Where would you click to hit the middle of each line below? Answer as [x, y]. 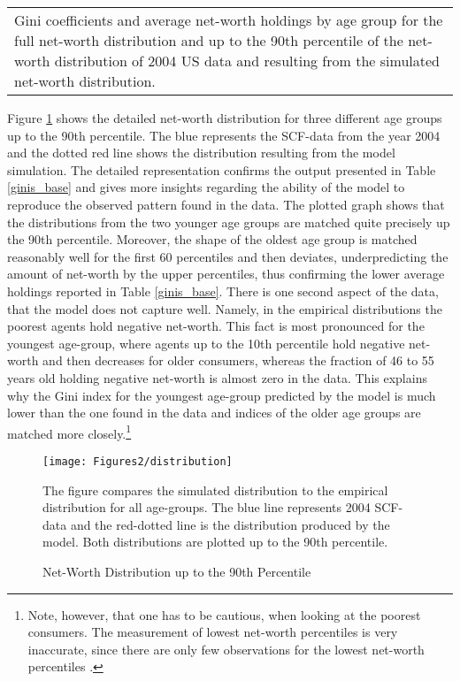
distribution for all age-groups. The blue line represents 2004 [207, 507]
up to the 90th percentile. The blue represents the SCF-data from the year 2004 [224, 135]
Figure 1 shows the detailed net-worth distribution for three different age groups [225, 118]
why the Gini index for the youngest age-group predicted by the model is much [222, 395]
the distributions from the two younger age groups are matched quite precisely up [229, 222]
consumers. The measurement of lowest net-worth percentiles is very [213, 632]
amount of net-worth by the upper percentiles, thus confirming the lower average [226, 274]
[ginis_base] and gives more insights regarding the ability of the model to [206, 187]
